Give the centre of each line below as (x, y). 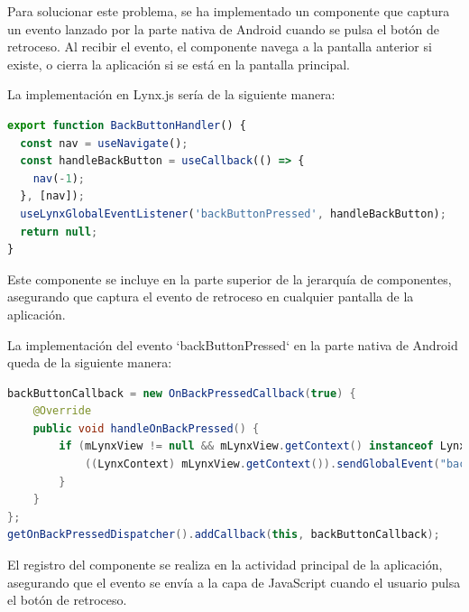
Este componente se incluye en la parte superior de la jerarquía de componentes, (230, 278)
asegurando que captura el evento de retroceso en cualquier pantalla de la (211, 297)
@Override (62, 411)
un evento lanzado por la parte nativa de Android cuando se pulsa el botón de (224, 28)
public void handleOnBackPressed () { (146, 428)
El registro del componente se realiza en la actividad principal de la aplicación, (225, 565)
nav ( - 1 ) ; (59, 178)
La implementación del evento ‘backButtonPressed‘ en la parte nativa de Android (233, 344)
